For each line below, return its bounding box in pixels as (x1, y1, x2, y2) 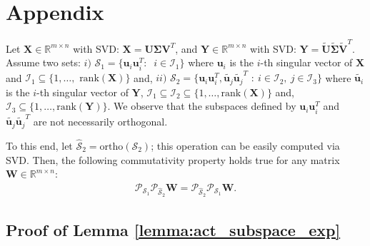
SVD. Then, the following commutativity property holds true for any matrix (6, 152, 340, 167)
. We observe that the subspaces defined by (107, 98, 296, 113)
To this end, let (6, 138, 73, 153)
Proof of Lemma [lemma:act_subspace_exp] (6, 219, 341, 241)
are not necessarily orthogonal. (33, 113, 168, 128)
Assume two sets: (6, 55, 81, 70)
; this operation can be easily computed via (151, 138, 340, 153)
